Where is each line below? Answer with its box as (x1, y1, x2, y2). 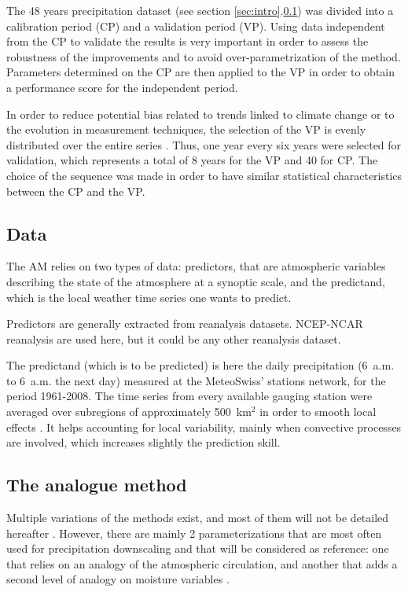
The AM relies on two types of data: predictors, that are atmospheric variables (6, 258, 386, 274)
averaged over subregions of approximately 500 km (6, 403, 252, 420)
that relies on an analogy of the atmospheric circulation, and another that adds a (6, 555, 398, 572)
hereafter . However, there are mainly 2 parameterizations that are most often (6, 524, 382, 541)
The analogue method (6, 472, 187, 497)
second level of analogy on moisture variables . (6, 571, 230, 587)
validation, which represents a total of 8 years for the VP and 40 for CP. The (6, 152, 378, 168)
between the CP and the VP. (6, 182, 145, 199)
